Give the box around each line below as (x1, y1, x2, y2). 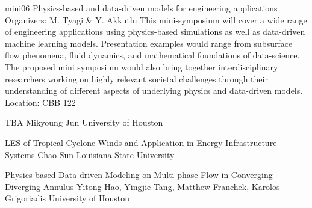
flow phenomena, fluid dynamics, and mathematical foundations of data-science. (5, 49, 300, 61)
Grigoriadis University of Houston (5, 192, 129, 204)
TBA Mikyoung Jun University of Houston (5, 116, 163, 129)
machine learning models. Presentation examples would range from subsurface (5, 37, 293, 49)
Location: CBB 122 (5, 96, 76, 108)
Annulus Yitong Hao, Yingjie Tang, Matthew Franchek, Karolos (43, 180, 280, 192)
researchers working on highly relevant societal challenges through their (5, 72, 268, 85)
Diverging (5, 180, 40, 192)
